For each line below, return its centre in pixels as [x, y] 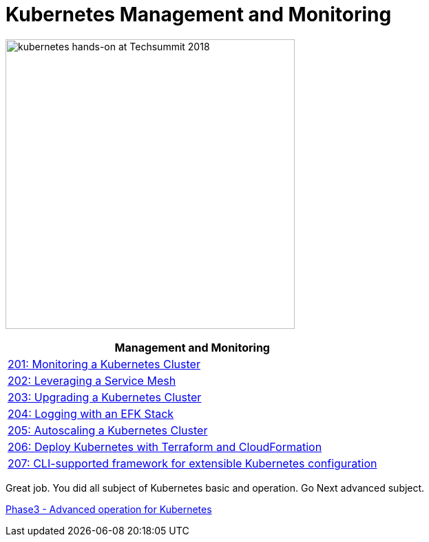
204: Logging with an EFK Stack [91, 413]
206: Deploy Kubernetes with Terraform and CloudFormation [165, 446]
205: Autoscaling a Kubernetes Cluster [108, 430]
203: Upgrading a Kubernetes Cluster [105, 397]
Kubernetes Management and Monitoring [199, 14]
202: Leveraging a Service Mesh [92, 380]
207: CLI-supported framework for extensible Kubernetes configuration [192, 463]
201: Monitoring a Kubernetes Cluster [104, 364]
